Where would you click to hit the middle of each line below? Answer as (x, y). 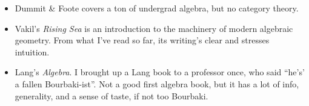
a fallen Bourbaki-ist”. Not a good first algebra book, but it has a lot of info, (157, 83)
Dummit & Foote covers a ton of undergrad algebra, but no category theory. (157, 8)
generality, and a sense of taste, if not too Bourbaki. (111, 95)
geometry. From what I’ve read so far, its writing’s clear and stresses (142, 40)
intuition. (32, 51)
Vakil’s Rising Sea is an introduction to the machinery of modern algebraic (154, 28)
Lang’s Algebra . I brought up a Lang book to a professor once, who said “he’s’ (160, 72)
